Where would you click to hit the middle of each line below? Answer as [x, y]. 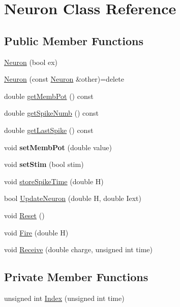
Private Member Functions [76, 277]
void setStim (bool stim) [44, 164]
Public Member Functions [74, 40]
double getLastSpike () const [49, 130]
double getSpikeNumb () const [51, 113]
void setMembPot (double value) [58, 147]
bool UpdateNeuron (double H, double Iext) [73, 198]
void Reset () [24, 215]
